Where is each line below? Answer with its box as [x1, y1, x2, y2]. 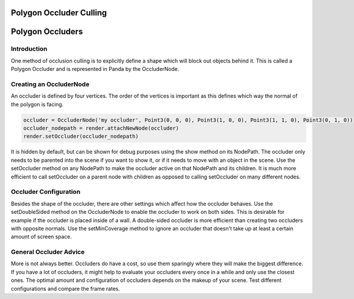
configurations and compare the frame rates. [11, 285, 120, 292]
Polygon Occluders [11, 27, 83, 37]
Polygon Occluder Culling [11, 8, 107, 18]
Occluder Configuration [11, 188, 81, 196]
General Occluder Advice [11, 248, 85, 256]
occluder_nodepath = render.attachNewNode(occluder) [23, 125, 179, 132]
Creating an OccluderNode [11, 80, 90, 88]
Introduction [11, 45, 47, 53]
